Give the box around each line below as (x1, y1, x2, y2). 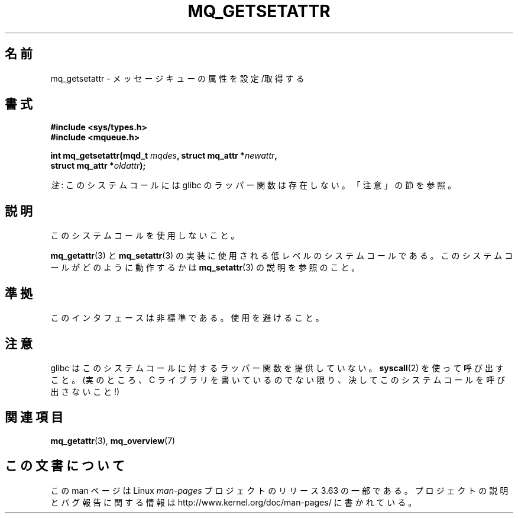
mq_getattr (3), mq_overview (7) (50, 435, 176, 446)
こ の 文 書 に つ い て (5, 458, 125, 474)
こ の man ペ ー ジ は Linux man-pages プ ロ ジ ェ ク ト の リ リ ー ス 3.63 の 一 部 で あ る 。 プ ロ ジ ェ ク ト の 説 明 (50, 485, 509, 496)
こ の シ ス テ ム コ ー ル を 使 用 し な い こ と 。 (50, 230, 239, 241)
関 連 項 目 (5, 410, 63, 425)
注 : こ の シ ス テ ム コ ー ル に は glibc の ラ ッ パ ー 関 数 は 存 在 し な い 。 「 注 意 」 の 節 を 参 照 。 (50, 180, 457, 191)
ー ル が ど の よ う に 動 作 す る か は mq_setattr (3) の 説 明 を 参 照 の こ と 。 (50, 262, 360, 273)
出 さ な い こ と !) (50, 386, 120, 397)
